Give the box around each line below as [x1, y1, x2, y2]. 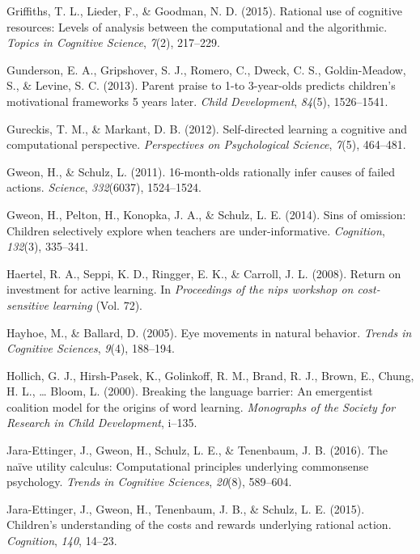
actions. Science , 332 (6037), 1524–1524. [6, 179, 202, 196]
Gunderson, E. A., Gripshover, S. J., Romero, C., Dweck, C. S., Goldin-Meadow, [6, 61, 406, 78]
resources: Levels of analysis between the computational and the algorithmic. [6, 18, 388, 35]
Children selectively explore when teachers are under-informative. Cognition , [6, 222, 385, 239]
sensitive [6, 296, 49, 313]
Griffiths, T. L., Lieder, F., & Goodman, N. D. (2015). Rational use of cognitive [6, 2, 403, 19]
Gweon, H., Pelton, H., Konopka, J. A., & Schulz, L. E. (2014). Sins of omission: [6, 205, 406, 222]
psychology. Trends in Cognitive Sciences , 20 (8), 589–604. [6, 473, 292, 490]
